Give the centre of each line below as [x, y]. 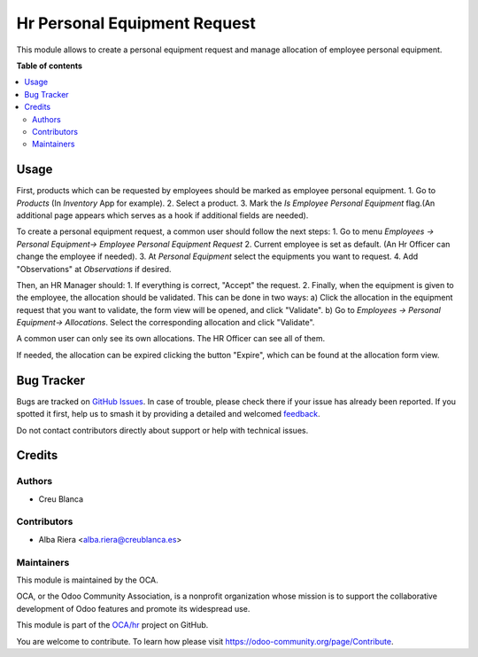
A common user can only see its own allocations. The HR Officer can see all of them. [171, 339]
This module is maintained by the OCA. [87, 580]
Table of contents [50, 66]
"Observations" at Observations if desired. [94, 269]
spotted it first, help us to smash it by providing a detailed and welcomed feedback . [168, 414]
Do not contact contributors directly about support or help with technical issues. [162, 430]
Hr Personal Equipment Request [136, 23]
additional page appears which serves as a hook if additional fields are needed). [162, 215]
